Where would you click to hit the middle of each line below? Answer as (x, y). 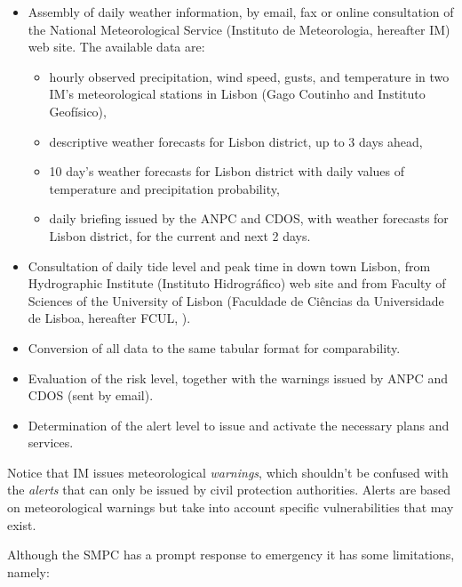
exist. (22, 524)
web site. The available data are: (116, 47)
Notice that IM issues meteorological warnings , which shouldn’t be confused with (228, 472)
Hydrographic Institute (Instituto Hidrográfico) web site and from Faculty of (237, 283)
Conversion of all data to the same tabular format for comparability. (214, 347)
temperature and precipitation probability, (164, 188)
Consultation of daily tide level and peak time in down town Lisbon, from (229, 265)
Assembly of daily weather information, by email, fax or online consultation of (241, 12)
